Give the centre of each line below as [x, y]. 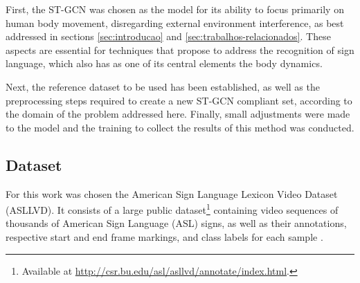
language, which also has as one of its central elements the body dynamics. [164, 63]
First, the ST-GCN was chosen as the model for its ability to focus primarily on [175, 9]
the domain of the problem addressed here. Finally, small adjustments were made [178, 114]
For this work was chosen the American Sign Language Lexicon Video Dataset [172, 193]
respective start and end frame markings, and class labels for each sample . [164, 236]
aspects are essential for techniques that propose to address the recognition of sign [180, 49]
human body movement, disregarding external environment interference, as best [175, 22]
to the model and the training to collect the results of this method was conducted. [180, 127]
